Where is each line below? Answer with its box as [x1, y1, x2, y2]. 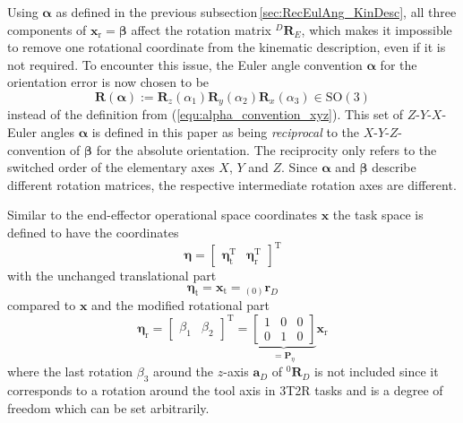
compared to [7, 296, 76, 315]
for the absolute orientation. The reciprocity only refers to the [96, 140, 437, 159]
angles [40, 123, 74, 142]
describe [372, 158, 416, 177]
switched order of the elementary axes [7, 158, 215, 177]
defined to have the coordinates [7, 222, 179, 241]
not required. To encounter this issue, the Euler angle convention [7, 55, 363, 73]
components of [7, 20, 87, 39]
